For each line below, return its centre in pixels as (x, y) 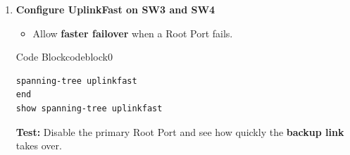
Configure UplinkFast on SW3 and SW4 (115, 9)
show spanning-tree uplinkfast (89, 108)
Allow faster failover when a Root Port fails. (133, 33)
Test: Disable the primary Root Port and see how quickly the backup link (180, 131)
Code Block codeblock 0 (64, 57)
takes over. (39, 145)
